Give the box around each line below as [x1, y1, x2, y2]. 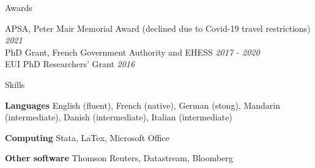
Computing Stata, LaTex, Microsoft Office [5, 131, 169, 144]
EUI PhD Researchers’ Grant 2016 [5, 57, 135, 70]
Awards [5, 1, 32, 13]
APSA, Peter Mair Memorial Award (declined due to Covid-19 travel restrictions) [5, 21, 311, 34]
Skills [5, 78, 25, 90]
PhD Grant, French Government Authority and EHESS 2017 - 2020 [5, 45, 260, 58]
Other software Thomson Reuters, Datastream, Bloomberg [5, 152, 233, 164]
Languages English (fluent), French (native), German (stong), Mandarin [5, 98, 280, 111]
